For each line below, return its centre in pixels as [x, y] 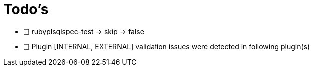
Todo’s [26, 9]
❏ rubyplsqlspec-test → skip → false [84, 31]
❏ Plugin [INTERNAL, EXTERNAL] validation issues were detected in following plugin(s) [167, 46]
